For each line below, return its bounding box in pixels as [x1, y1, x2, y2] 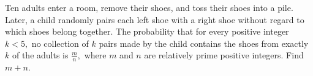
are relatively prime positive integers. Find [144, 49, 304, 61]
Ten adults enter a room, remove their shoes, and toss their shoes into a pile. [5, 1, 293, 13]
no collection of [31, 36, 89, 49]
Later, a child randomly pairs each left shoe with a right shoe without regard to [5, 13, 304, 26]
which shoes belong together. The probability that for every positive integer [5, 25, 289, 38]
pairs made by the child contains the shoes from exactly [99, 36, 309, 49]
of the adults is [12, 49, 69, 61]
